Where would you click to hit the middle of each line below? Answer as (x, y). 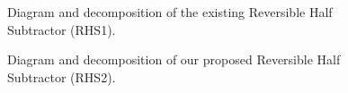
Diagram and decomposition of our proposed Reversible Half (174, 59)
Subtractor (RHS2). (62, 76)
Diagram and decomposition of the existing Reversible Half (170, 12)
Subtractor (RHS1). (62, 29)
